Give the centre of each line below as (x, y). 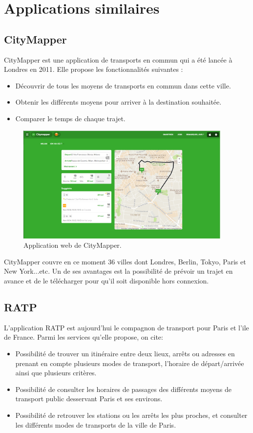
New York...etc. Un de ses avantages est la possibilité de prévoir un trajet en (118, 271)
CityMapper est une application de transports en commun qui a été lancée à (118, 59)
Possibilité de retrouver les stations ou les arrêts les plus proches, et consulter (131, 415)
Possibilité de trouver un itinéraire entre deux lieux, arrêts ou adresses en (125, 353)
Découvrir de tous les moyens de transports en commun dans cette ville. (123, 85)
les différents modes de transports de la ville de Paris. (96, 424)
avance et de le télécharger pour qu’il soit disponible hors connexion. (106, 280)
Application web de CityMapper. (73, 245)
